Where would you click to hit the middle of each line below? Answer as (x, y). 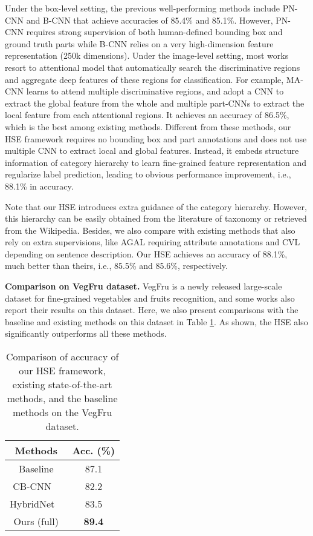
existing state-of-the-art (62, 385)
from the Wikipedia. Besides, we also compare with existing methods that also (150, 230)
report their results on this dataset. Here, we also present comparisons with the (152, 310)
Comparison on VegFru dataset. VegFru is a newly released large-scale (144, 286)
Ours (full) (36, 521)
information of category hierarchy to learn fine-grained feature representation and (156, 162)
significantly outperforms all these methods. (86, 333)
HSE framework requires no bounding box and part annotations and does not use (156, 138)
